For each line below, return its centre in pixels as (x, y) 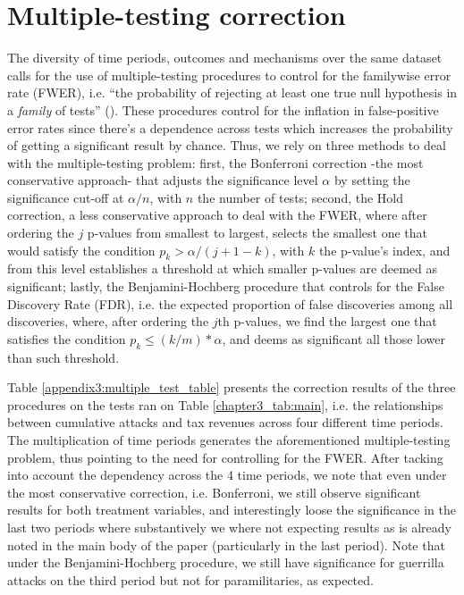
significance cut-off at (66, 197)
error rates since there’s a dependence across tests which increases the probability (230, 127)
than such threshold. (63, 357)
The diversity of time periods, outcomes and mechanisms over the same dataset (225, 58)
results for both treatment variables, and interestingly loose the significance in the (232, 510)
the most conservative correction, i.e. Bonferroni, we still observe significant (214, 492)
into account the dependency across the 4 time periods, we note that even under (227, 475)
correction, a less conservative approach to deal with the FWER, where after (217, 215)
